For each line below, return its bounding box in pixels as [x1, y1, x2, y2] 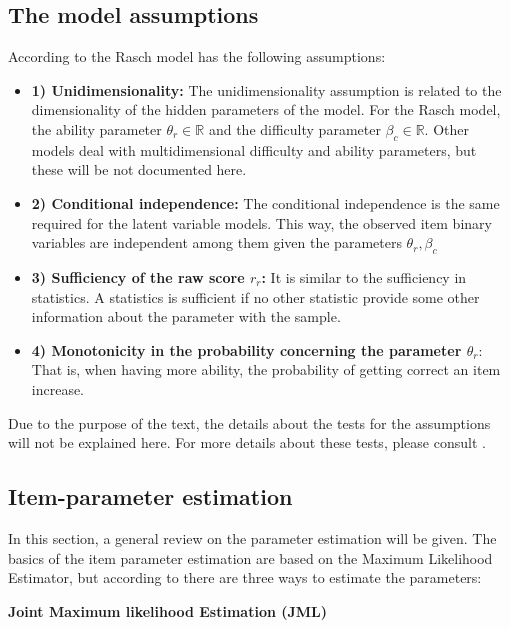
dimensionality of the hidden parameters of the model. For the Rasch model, [31, 99, 501, 120]
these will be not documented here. [31, 159, 247, 180]
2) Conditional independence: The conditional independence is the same [31, 192, 500, 213]
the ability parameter [31, 118, 162, 139]
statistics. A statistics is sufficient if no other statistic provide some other [31, 286, 480, 307]
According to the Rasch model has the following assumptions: [8, 46, 386, 67]
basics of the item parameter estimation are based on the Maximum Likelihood [8, 547, 493, 568]
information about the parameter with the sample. [31, 306, 341, 327]
